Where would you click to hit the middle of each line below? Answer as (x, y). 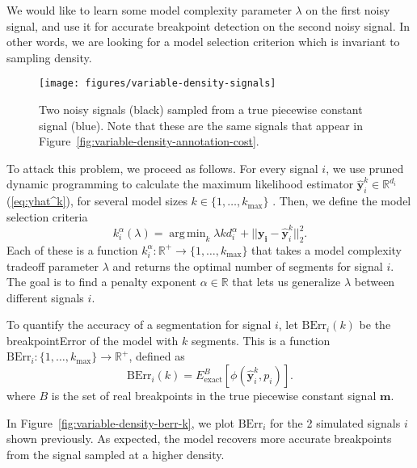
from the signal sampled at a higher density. (116, 454)
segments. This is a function (261, 340)
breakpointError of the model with (93, 340)
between (375, 282)
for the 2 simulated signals (335, 422)
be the (375, 325)
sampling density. (49, 57)
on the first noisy (348, 10)
